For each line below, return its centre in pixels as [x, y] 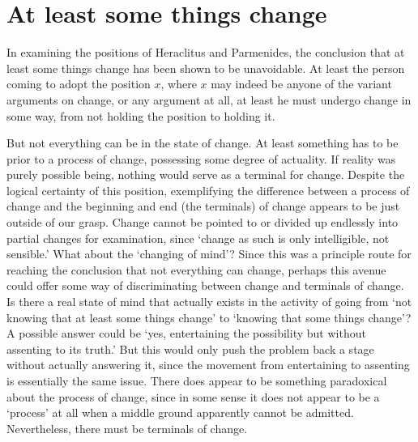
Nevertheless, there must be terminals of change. [127, 428]
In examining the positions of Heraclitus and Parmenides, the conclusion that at [206, 52]
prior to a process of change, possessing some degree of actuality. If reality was [201, 158]
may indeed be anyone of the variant [301, 84]
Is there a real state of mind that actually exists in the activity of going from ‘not [209, 302]
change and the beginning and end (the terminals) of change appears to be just [203, 206]
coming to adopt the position [79, 84]
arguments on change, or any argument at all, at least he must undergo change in [209, 99]
